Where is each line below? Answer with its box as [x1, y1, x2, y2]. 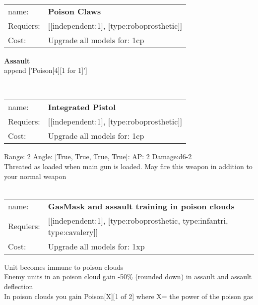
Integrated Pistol [48, 101, 116, 113]
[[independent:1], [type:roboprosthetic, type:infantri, [48, 214, 228, 226]
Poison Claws [48, 5, 101, 17]
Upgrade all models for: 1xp [48, 240, 145, 252]
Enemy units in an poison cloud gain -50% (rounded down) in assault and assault [4, 271, 252, 282]
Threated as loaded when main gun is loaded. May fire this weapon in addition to [4, 161, 253, 171]
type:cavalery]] [48, 226, 98, 238]
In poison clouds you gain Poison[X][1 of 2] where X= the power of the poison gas [4, 291, 253, 301]
